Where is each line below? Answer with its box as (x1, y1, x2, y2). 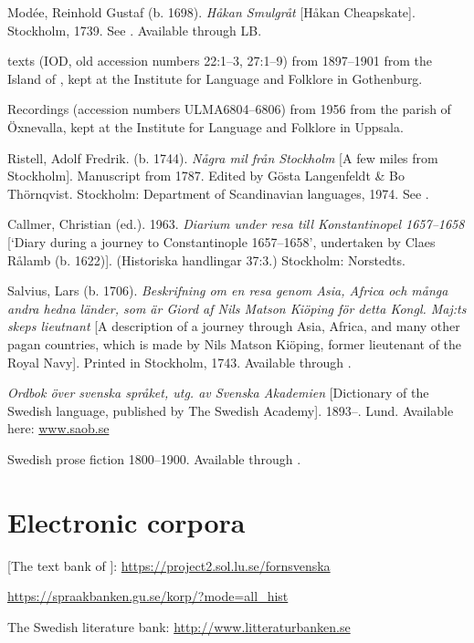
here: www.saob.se (7, 419, 110, 438)
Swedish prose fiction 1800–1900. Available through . (7, 449, 301, 468)
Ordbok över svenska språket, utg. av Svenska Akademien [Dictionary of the (7, 383, 429, 402)
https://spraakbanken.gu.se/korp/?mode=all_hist (7, 586, 289, 606)
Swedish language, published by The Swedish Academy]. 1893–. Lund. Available (7, 400, 454, 420)
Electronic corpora (7, 503, 246, 540)
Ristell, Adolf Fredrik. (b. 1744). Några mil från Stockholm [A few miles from (7, 148, 438, 167)
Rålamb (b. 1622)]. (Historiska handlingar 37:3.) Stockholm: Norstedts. (7, 250, 406, 269)
